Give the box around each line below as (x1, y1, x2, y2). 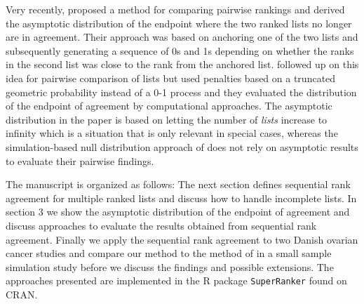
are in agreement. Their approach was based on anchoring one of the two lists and (6, 29, 358, 44)
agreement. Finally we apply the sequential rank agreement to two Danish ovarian (6, 232, 358, 246)
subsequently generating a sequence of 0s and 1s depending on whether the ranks (6, 43, 354, 58)
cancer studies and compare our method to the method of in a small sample (6, 246, 332, 260)
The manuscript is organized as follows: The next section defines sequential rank (6, 177, 351, 192)
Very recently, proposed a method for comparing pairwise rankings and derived (6, 2, 345, 16)
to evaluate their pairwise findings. (6, 153, 154, 168)
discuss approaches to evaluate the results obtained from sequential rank (6, 218, 317, 232)
